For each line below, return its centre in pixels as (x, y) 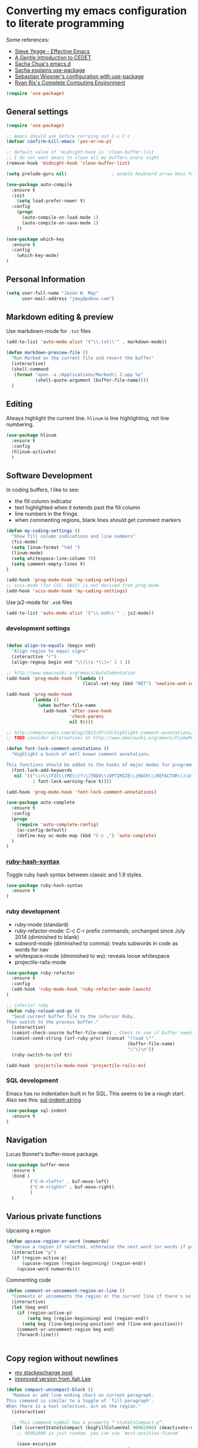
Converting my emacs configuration (97, 11)
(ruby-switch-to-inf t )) (42, 1055)
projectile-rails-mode (40, 962)
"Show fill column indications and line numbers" (73, 537)
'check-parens (87, 716)
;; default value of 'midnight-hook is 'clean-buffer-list (80, 152)
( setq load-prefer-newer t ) (51, 201)
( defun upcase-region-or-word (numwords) (58, 1241)
